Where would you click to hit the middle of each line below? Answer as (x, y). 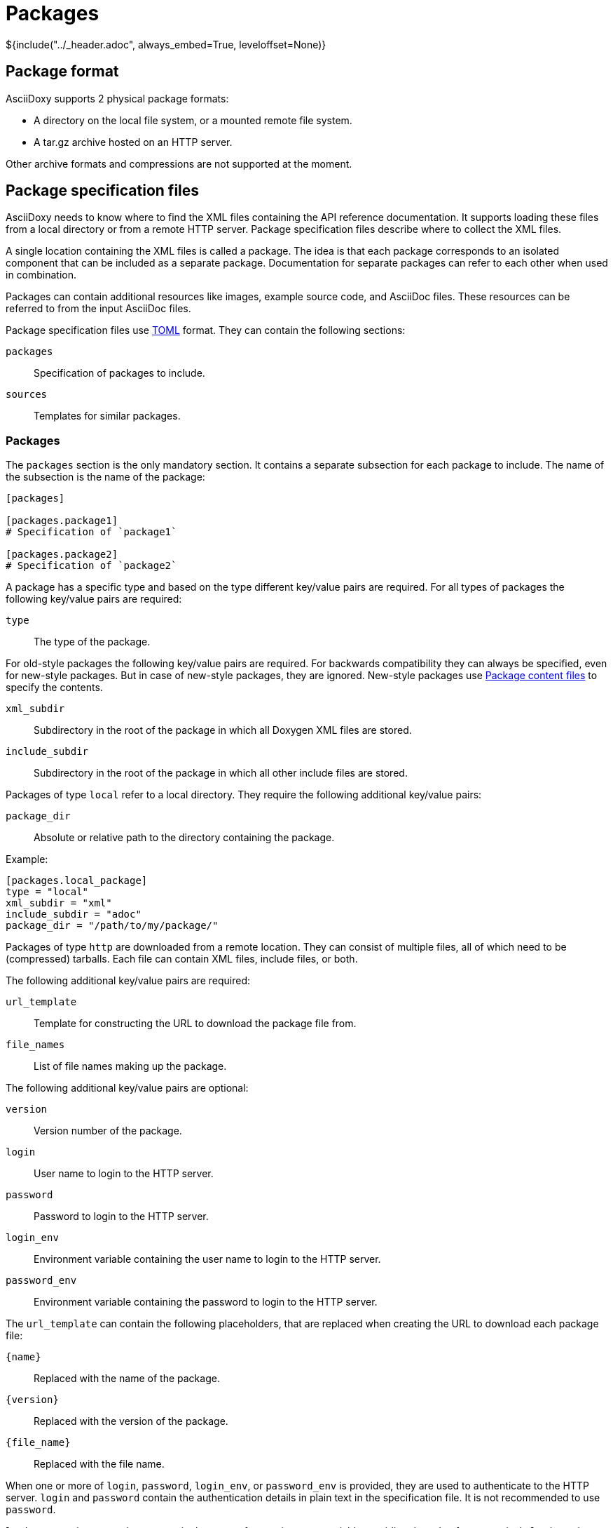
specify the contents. (54, 688)
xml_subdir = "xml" (59, 903)
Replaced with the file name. (99, 1464)
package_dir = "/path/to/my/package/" (112, 926)
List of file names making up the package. (130, 1066)
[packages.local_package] (77, 881)
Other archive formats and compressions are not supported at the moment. (179, 163)
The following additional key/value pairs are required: (128, 981)
